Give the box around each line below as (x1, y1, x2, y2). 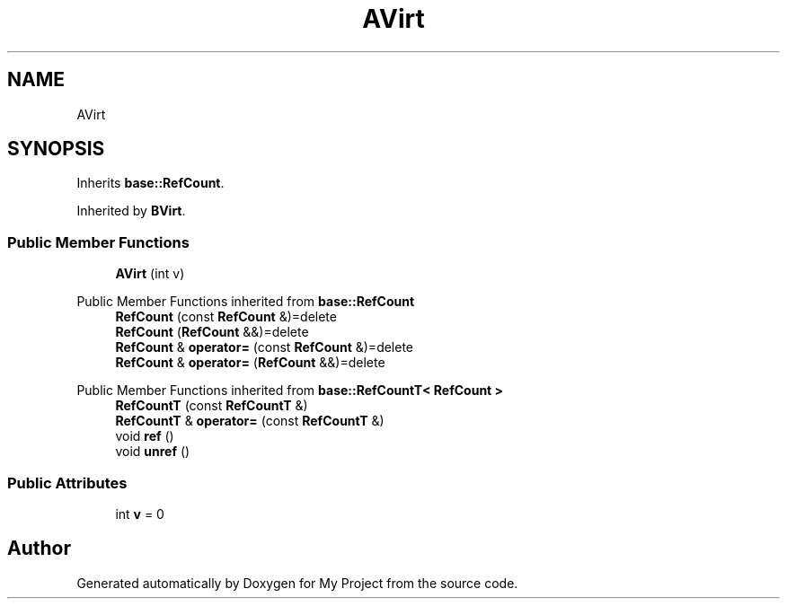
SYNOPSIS (7, 137, 105, 161)
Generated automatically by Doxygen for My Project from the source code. (76, 575, 518, 591)
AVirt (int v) (115, 266, 185, 282)
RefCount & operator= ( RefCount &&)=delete (115, 355, 385, 371)
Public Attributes (7, 473, 128, 492)
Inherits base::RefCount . (76, 175, 225, 191)
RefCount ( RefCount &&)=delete (115, 324, 309, 340)
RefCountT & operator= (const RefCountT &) (115, 413, 385, 429)
